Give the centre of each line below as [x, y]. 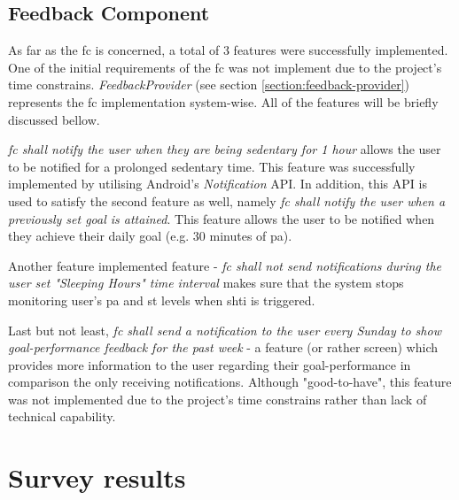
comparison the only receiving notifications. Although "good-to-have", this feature [230, 382]
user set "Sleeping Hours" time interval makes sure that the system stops [206, 283]
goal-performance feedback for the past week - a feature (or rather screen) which [223, 347]
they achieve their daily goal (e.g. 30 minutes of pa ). [150, 236]
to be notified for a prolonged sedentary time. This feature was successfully [212, 166]
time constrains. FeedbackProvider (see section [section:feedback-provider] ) [209, 85]
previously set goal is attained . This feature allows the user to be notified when [222, 218]
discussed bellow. [54, 119]
